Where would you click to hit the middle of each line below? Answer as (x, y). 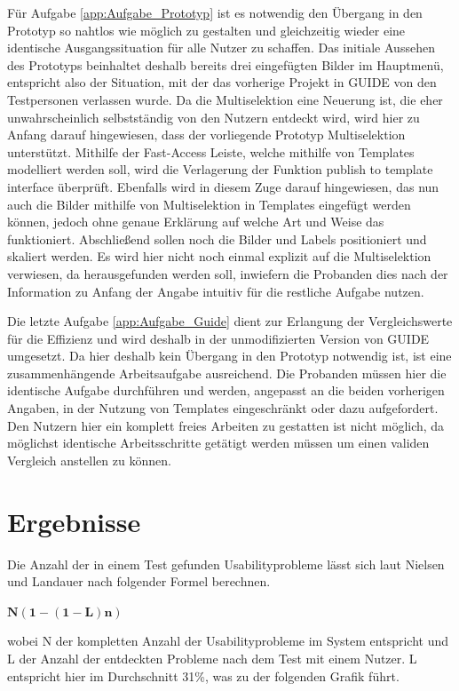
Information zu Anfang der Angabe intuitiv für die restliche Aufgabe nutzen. (216, 291)
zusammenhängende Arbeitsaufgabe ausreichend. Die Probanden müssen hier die (227, 373)
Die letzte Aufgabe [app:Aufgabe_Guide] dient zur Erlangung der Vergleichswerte (230, 321)
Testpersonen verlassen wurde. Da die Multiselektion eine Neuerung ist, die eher (225, 99)
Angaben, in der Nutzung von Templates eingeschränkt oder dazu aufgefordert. (223, 408)
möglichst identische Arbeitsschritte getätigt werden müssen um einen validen (218, 443)
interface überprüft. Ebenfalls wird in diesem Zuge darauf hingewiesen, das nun (223, 186)
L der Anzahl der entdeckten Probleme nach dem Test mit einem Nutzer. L (212, 658)
